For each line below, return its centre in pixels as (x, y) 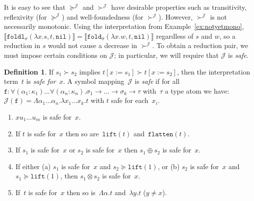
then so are (82, 133)
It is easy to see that (35, 7)
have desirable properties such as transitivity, (179, 7)
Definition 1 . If (29, 71)
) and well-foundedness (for (102, 16)
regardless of (175, 36)
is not (218, 16)
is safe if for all (157, 81)
